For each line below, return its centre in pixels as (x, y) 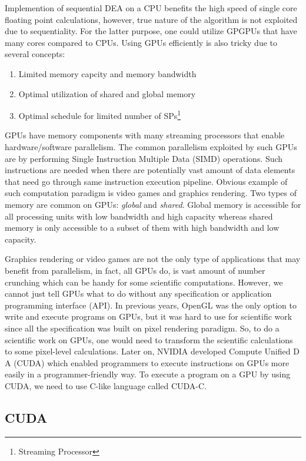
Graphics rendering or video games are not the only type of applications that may (153, 259)
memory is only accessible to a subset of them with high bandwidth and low (142, 228)
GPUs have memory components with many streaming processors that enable (145, 135)
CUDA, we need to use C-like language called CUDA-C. (106, 385)
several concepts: (35, 54)
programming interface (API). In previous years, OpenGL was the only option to (151, 305)
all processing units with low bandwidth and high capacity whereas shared (139, 216)
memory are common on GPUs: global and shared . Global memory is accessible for (153, 204)
